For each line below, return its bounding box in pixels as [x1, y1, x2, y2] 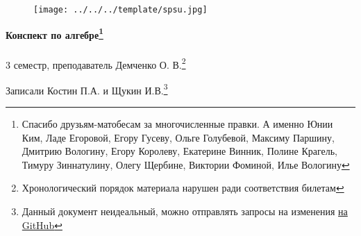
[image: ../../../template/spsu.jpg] [33, 5, 208, 15]
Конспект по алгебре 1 [6, 25, 103, 42]
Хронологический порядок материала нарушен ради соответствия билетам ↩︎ [22, 180, 344, 195]
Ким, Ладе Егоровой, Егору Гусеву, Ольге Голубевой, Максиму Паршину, [22, 130, 335, 144]
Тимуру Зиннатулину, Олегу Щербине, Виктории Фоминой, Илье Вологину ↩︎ [22, 157, 350, 171]
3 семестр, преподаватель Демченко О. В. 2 [6, 55, 186, 71]
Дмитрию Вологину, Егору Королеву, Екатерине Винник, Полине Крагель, [22, 144, 337, 158]
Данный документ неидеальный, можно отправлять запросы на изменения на [22, 203, 348, 218]
